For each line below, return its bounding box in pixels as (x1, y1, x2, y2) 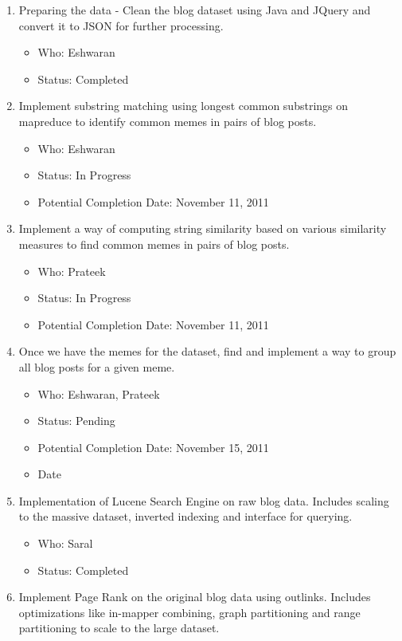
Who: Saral (37, 535, 93, 552)
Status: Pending (37, 412, 115, 429)
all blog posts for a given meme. (18, 358, 175, 375)
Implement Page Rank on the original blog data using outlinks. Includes (18, 588, 371, 605)
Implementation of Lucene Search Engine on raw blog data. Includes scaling (18, 492, 389, 509)
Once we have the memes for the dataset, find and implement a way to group (18, 343, 396, 360)
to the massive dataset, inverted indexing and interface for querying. (18, 508, 353, 525)
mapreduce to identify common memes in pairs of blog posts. (18, 112, 317, 129)
